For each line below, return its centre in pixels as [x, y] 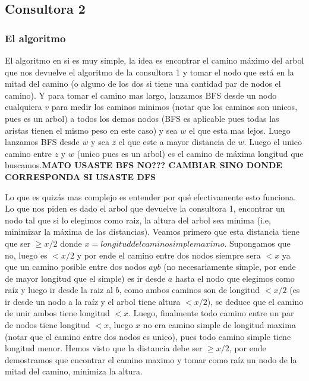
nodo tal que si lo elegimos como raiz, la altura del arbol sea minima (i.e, [138, 220]
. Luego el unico [273, 142]
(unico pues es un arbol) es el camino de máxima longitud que [190, 153]
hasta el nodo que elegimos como [235, 278]
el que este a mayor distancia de [177, 142]
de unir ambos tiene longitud [57, 313]
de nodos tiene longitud [48, 325]
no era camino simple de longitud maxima [219, 325]
